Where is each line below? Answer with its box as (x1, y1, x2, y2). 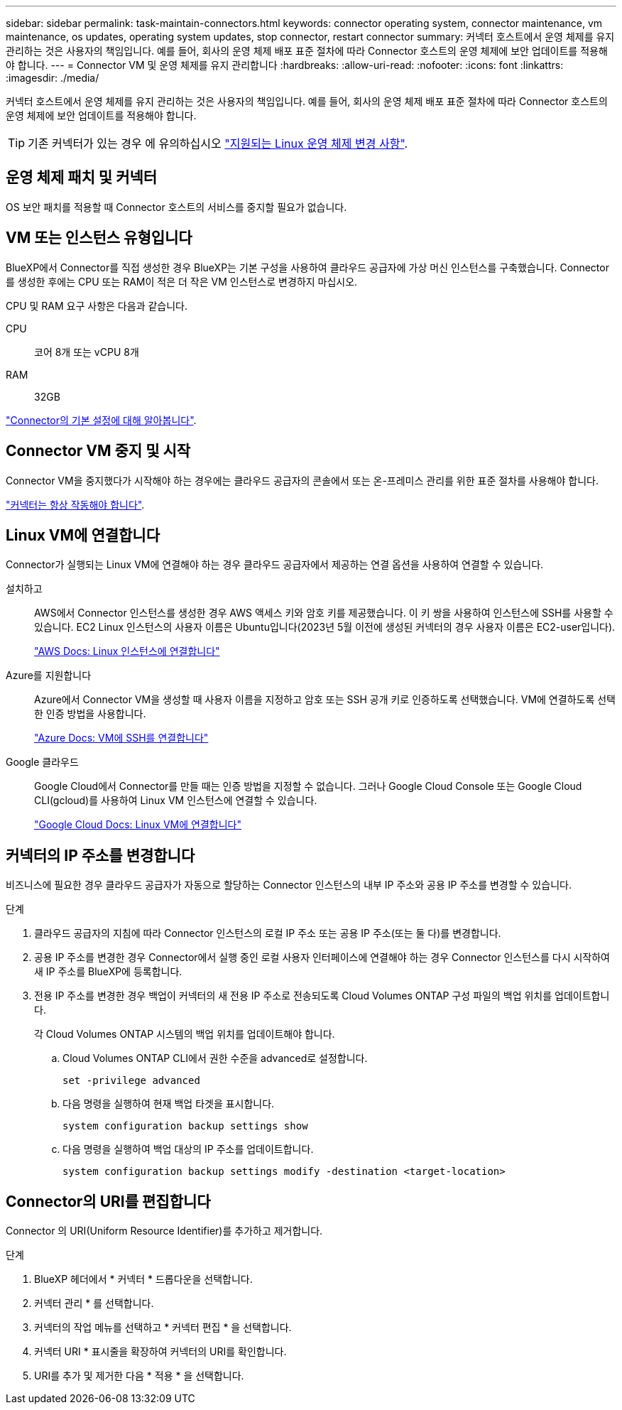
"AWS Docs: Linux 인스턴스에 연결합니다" (34, 645, 220, 658)
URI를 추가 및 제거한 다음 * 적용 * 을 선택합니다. (34, 1370, 244, 1382)
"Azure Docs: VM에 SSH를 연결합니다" (34, 732, 209, 744)
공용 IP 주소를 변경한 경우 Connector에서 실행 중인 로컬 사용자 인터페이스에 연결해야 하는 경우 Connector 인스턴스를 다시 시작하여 (34, 951, 610, 964)
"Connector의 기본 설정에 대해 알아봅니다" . (6, 413, 197, 426)
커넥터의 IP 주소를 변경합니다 (6, 846, 195, 864)
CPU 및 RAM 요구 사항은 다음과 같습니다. (6, 299, 187, 312)
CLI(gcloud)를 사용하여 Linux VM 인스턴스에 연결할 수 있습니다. (34, 794, 317, 807)
